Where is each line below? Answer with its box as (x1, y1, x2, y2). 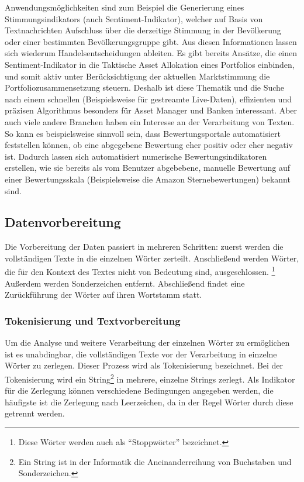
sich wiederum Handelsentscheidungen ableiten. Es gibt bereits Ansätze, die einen (5, 47, 298, 59)
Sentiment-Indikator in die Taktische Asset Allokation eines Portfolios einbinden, (5, 58, 295, 70)
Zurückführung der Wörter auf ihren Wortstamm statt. (5, 288, 202, 301)
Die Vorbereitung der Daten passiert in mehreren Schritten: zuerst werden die (5, 240, 284, 253)
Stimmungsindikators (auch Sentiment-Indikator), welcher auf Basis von (5, 12, 263, 25)
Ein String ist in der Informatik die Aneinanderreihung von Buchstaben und (18, 455, 292, 467)
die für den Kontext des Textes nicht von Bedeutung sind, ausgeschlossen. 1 (5, 264, 275, 278)
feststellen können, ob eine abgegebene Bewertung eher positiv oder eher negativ (5, 139, 293, 151)
